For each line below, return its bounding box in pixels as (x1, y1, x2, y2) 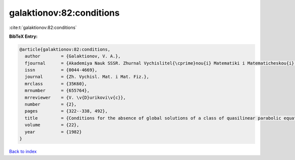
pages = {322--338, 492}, (25, 108, 108, 114)
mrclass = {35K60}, (25, 81, 87, 86)
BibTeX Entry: (9, 33, 38, 39)
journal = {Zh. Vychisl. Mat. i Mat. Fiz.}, (25, 74, 149, 80)
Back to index (9, 148, 37, 154)
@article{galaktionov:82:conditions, (19, 47, 111, 52)
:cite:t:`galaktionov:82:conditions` (9, 25, 77, 30)
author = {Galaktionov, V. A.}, (25, 53, 121, 59)
